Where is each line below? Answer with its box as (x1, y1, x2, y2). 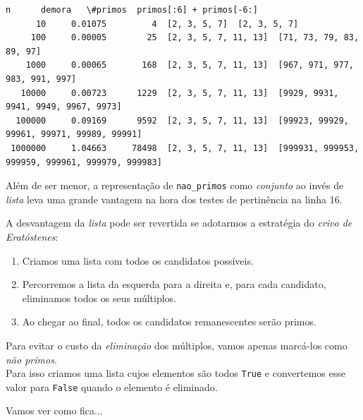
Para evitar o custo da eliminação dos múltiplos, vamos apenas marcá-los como (6, 337, 347, 352)
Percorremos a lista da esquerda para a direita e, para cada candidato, (22, 277, 326, 292)
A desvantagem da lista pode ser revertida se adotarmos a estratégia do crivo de (6, 215, 352, 230)
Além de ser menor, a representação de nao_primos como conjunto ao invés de (6, 178, 344, 193)
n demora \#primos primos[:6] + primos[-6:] (6, 5, 258, 15)
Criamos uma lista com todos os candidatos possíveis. (22, 253, 254, 268)
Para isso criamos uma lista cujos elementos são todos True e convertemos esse (6, 366, 345, 380)
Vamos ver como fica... (6, 403, 103, 418)
